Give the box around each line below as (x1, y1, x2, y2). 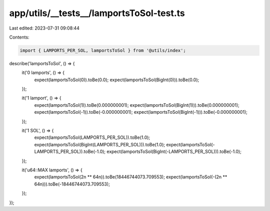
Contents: (9, 34, 29, 40)
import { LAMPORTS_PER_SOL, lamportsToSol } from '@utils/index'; (19, 48, 186, 53)
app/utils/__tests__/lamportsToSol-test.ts (9, 8, 185, 19)
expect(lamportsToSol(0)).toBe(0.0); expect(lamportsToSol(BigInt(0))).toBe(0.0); (34, 77, 199, 83)
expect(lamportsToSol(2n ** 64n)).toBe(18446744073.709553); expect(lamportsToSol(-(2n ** (34, 174, 227, 180)
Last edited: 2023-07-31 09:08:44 (9, 25, 80, 31)
